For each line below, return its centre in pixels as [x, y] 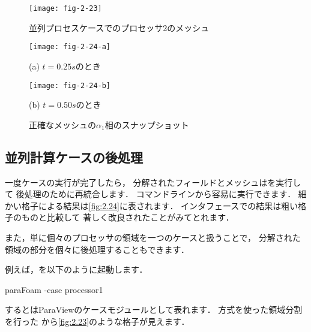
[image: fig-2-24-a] [70, 47]
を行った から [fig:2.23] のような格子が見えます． [97, 321]
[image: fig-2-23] [65, 8]
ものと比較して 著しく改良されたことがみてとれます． [128, 217]
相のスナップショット [147, 124]
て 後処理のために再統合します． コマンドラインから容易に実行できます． [150, 194]
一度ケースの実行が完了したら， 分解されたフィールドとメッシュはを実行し [153, 182]
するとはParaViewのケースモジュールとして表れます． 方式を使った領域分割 [154, 310]
